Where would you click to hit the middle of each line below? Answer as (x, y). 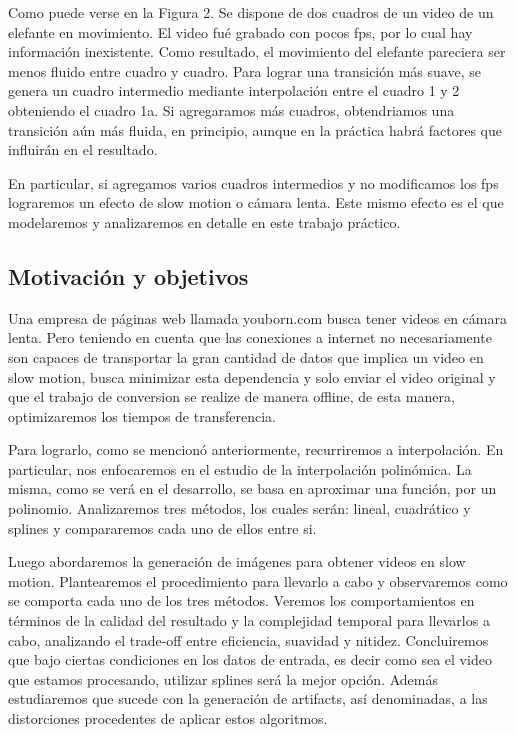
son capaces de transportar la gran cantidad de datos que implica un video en (246, 356)
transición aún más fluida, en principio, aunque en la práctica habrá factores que (255, 129)
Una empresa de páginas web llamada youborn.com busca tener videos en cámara (257, 317)
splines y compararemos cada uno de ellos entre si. (162, 527)
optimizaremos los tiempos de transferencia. (142, 415)
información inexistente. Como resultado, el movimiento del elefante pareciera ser (257, 51)
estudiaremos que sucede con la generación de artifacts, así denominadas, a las (248, 698)
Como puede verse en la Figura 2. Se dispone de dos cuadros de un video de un (251, 12)
